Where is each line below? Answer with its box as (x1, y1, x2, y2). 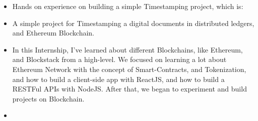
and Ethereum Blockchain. (12, 27, 95, 38)
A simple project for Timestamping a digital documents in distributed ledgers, (12, 17, 254, 28)
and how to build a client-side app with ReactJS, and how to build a (12, 73, 225, 84)
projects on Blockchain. (12, 93, 85, 103)
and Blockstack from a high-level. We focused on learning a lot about (12, 54, 227, 64)
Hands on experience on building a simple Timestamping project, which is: (12, 1, 243, 11)
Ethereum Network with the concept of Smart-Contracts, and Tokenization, (12, 63, 246, 74)
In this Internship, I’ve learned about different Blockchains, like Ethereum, (12, 44, 243, 54)
